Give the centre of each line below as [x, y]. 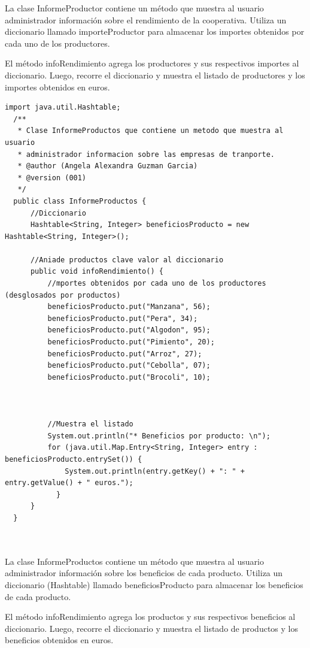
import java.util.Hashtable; [63, 108]
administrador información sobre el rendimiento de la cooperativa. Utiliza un [146, 19]
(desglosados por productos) [63, 295]
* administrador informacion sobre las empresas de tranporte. [146, 154]
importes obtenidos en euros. [57, 87]
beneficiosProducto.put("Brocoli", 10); [129, 377]
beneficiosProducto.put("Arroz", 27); [125, 354]
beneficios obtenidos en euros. [59, 640]
